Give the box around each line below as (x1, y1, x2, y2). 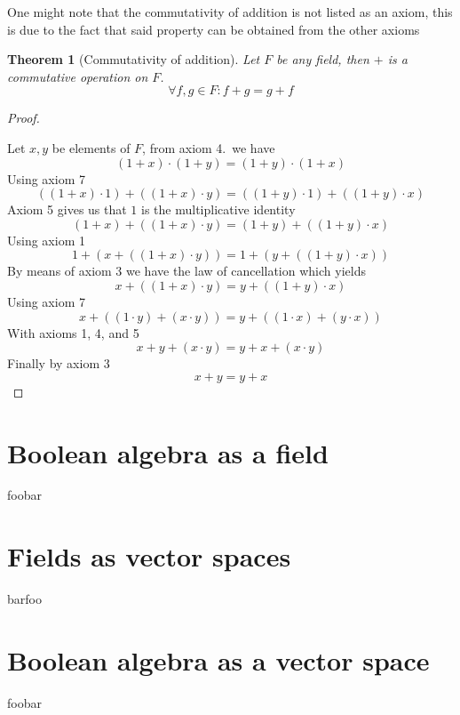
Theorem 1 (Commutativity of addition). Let (7, 50, 260, 68)
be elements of (52, 138, 131, 157)
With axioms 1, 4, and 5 (7, 323, 139, 341)
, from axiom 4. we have (142, 138, 275, 157)
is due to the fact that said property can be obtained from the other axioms (7, 20, 420, 38)
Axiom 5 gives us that (7, 200, 127, 219)
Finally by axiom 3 (7, 354, 110, 373)
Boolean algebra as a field (7, 434, 329, 470)
